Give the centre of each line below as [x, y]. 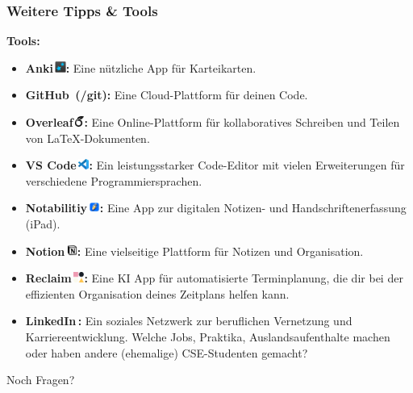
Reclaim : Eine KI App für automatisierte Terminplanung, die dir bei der [214, 278]
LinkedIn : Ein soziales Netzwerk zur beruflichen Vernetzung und [189, 321]
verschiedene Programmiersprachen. [114, 180]
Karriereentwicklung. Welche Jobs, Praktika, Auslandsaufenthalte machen [208, 336]
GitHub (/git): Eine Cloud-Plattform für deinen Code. [167, 95]
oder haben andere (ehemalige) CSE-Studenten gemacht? [167, 352]
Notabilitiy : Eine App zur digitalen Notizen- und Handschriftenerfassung [216, 208]
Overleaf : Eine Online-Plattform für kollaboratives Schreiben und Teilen [213, 122]
